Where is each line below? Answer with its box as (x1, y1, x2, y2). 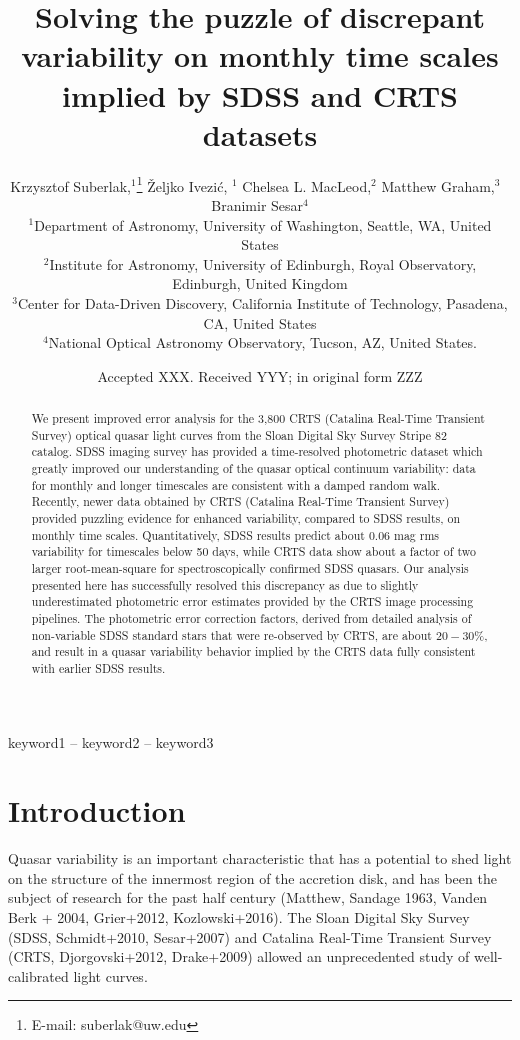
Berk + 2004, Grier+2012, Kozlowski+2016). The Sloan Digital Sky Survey (8, 907, 470, 928)
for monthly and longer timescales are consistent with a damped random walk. (31, 476, 441, 493)
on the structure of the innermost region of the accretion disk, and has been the (8, 867, 497, 888)
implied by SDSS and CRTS (62, 74, 458, 115)
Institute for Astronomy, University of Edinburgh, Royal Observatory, (49, 253, 477, 274)
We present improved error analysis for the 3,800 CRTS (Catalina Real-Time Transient (31, 410, 485, 427)
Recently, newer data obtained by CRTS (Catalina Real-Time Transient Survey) (31, 493, 450, 510)
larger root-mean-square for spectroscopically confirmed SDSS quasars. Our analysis (31, 559, 469, 576)
